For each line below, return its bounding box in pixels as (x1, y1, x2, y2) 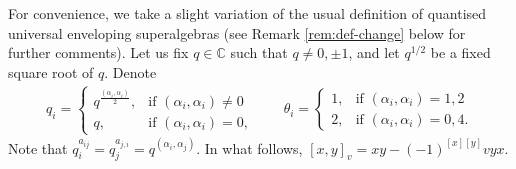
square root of (8, 61, 94, 82)
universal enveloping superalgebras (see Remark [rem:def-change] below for (8, 22, 466, 43)
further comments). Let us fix (8, 42, 189, 63)
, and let (348, 42, 400, 63)
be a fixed (430, 42, 491, 63)
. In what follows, (196, 137, 303, 158)
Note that (8, 137, 68, 158)
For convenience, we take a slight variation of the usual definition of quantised (8, 3, 487, 23)
